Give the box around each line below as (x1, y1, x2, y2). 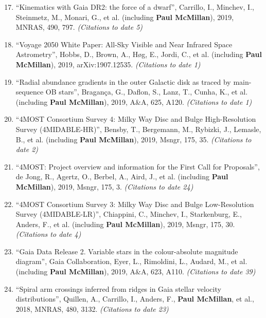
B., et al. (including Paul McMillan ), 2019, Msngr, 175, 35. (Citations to (15, 134, 252, 144)
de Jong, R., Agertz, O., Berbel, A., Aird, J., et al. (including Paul (15, 171, 228, 182)
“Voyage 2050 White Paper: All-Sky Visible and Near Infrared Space (15, 39, 233, 49)
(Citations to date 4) (15, 229, 81, 239)
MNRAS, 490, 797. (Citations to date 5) (15, 22, 143, 32)
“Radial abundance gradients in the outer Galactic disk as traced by (15, 76, 231, 87)
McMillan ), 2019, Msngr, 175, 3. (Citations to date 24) (15, 181, 193, 192)
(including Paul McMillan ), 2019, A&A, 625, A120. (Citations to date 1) (15, 96, 252, 107)
